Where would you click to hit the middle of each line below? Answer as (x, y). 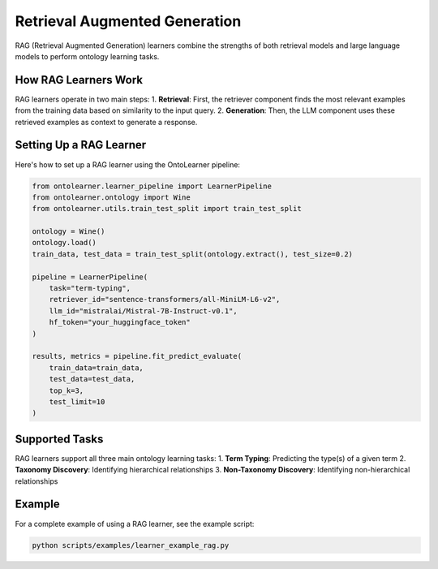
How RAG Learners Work (79, 80)
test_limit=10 (77, 401)
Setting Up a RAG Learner (81, 145)
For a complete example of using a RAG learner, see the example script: (135, 524)
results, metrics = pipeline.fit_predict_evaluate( (137, 356)
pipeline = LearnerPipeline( (90, 277)
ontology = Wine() (69, 232)
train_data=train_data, (96, 368)
